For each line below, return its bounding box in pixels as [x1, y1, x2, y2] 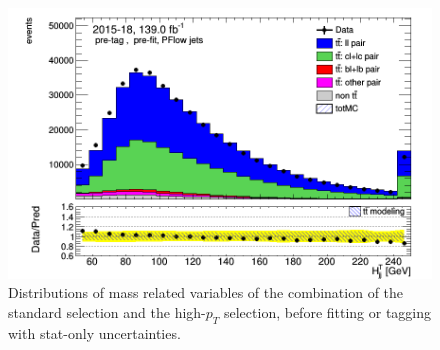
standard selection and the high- [8, 301, 206, 322]
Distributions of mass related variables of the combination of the [8, 282, 404, 303]
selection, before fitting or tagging [223, 301, 432, 322]
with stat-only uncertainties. [8, 322, 181, 343]
